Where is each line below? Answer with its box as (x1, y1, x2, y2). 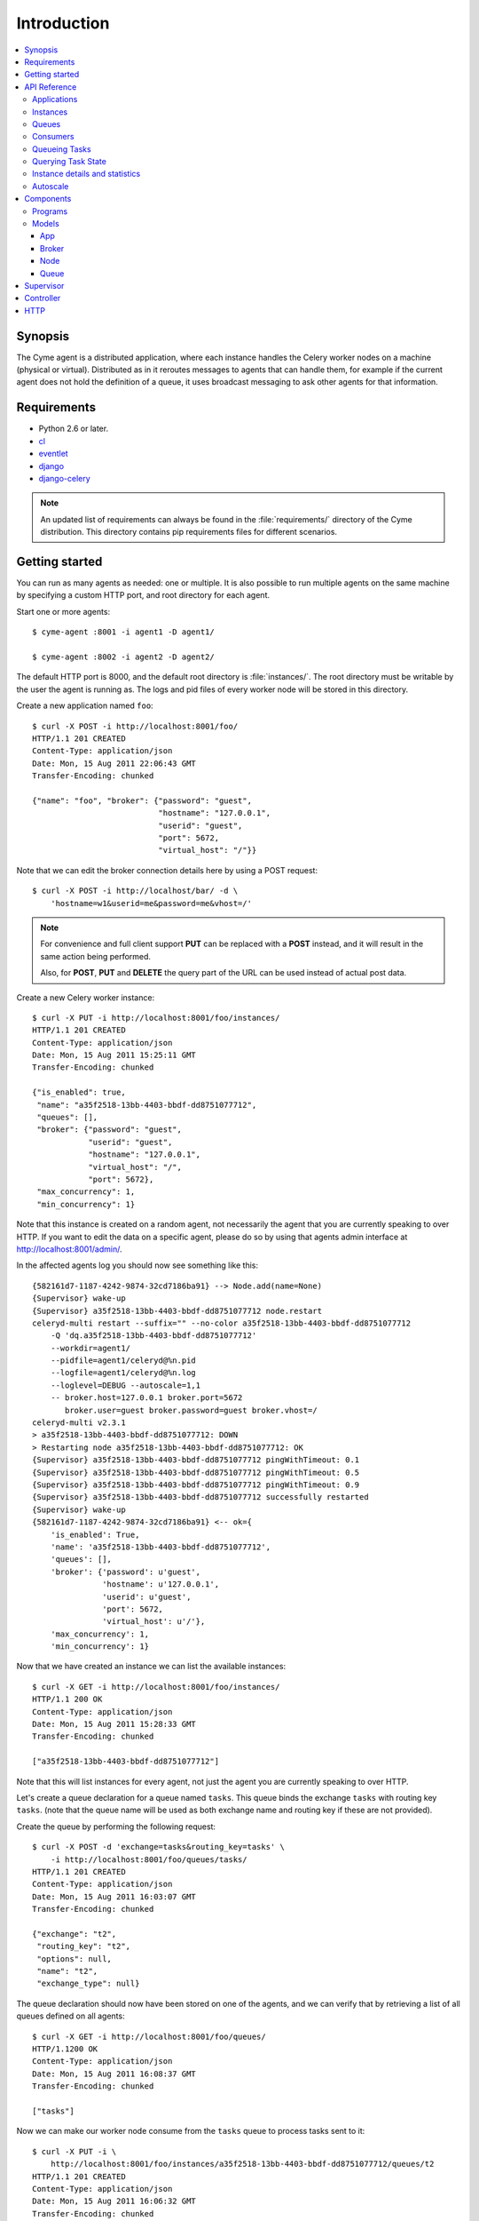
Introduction (16, 13, 110, 33)
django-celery (38, 473, 90, 483)
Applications (32, 94, 78, 105)
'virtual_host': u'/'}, (102, 1617, 206, 1627)
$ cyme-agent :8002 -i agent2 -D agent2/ (32, 651, 215, 662)
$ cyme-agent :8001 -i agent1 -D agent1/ (32, 627, 215, 637)
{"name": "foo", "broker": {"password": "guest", (32, 795, 253, 806)
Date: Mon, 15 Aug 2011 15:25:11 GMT (32, 1050, 197, 1061)
